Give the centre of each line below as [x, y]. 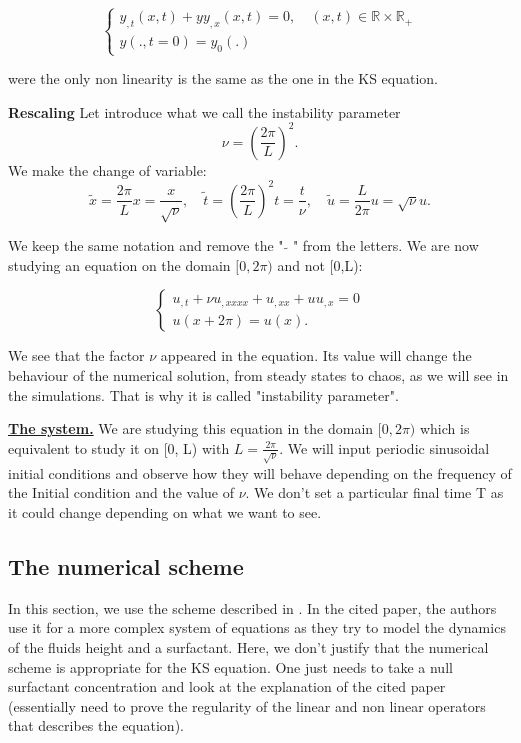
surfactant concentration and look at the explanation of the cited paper [227, 686]
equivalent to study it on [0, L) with [119, 447]
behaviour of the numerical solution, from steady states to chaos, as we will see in [258, 375]
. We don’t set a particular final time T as [374, 492]
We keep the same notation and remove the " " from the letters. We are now [243, 245]
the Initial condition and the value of [121, 492]
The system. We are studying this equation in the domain [191, 428]
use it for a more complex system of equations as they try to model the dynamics [257, 627]
